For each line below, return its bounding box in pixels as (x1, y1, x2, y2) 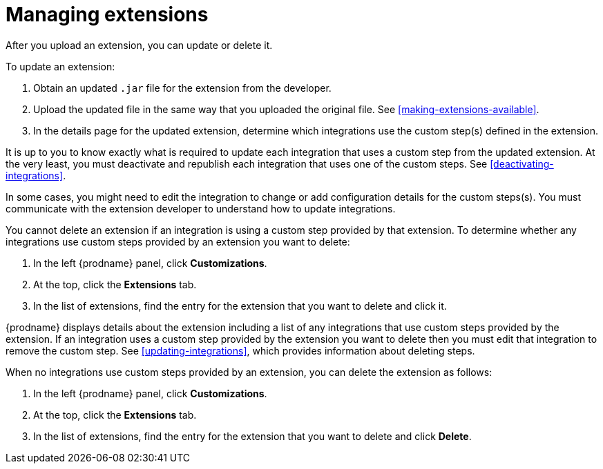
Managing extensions (6, 3, 209, 26)
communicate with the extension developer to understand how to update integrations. (6, 202, 396, 214)
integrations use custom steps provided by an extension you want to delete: (6, 235, 350, 248)
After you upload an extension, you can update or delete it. (6, 39, 273, 51)
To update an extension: (6, 60, 115, 72)
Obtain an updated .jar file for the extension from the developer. (33, 81, 332, 94)
